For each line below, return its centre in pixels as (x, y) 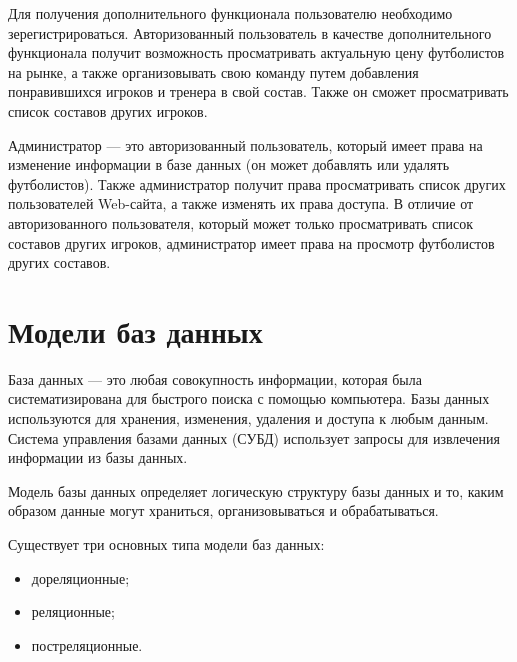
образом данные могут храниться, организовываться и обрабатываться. (223, 510)
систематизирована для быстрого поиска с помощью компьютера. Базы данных (249, 398)
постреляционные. (87, 644)
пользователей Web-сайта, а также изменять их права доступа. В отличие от (241, 203)
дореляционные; (80, 577)
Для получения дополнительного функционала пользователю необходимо (230, 13)
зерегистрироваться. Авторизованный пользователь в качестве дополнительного (250, 32)
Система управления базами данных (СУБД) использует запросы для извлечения (254, 437)
